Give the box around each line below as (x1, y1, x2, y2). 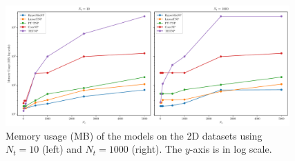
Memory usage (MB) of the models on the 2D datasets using (6, 128, 263, 142)
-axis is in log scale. (189, 142, 272, 156)
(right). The (131, 142, 182, 156)
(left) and (41, 142, 82, 156)
